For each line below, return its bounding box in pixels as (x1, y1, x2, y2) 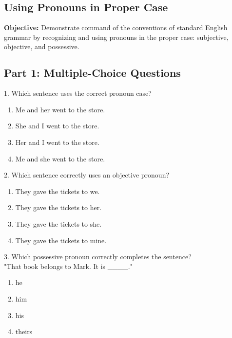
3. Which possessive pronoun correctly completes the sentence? (4, 251, 192, 262)
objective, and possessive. (4, 41, 79, 52)
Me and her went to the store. (15, 104, 105, 114)
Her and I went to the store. (15, 137, 99, 147)
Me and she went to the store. (15, 153, 105, 163)
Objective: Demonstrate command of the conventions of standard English (4, 22, 228, 33)
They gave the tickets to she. (15, 218, 102, 229)
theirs (15, 326, 33, 337)
